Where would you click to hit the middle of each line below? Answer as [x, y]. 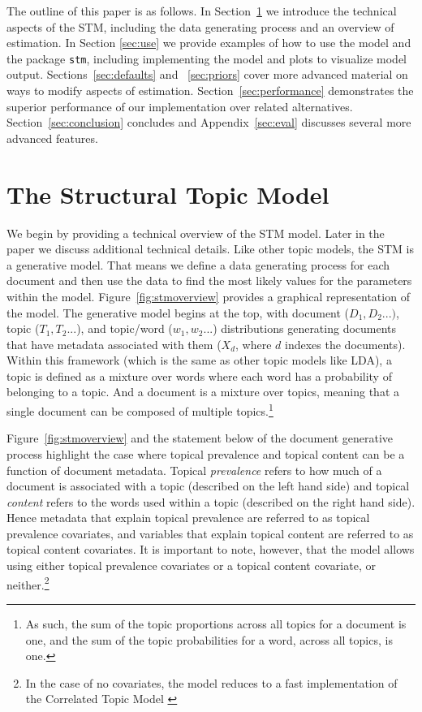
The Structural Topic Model [168, 194]
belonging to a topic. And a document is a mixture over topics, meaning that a [203, 392]
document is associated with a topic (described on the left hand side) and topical [208, 486]
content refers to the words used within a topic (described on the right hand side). [211, 501]
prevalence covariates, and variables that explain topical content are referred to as [210, 533]
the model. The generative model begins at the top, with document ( [178, 312]
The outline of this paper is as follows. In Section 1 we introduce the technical [202, 11]
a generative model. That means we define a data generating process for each [198, 264]
